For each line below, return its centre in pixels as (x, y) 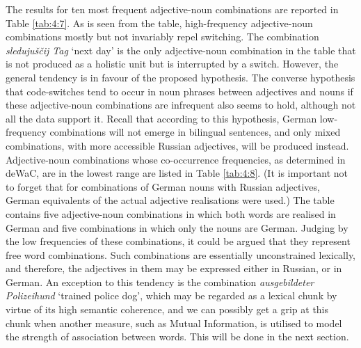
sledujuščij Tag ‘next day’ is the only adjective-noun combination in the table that (181, 50)
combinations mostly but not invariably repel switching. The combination (162, 37)
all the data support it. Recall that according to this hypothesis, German (161, 118)
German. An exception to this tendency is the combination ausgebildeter (160, 282)
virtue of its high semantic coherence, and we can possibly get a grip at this (167, 309)
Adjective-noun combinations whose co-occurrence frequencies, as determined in (176, 159)
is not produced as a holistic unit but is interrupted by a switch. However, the (172, 64)
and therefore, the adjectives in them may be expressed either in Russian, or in (174, 268)
